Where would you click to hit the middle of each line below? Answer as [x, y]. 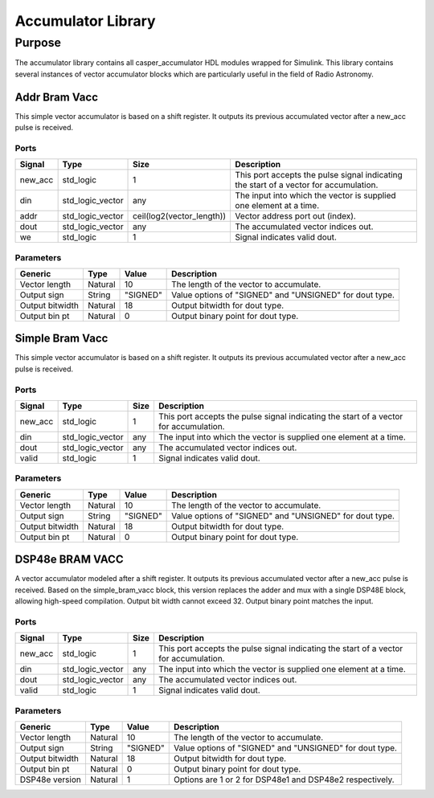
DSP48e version [51, 780]
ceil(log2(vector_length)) [180, 216]
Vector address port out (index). [296, 216]
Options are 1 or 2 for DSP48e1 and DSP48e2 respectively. [284, 780]
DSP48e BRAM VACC [69, 560]
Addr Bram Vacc [57, 97]
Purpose [38, 43]
